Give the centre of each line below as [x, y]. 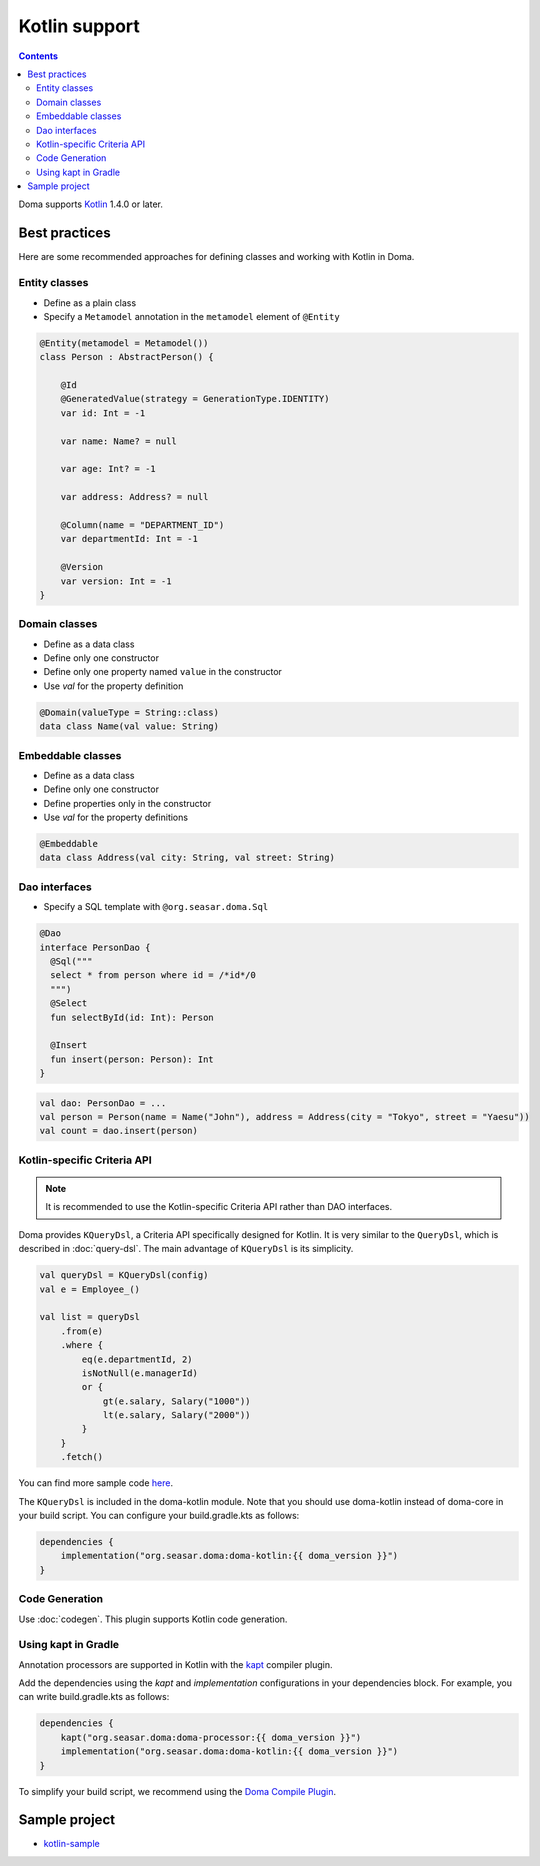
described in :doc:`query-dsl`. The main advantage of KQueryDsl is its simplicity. [186, 1249]
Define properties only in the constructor [127, 803]
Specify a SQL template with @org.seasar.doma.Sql [156, 907]
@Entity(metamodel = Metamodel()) [124, 343]
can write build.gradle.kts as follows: [94, 1697]
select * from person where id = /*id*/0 [153, 975]
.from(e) [82, 1331]
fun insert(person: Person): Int [132, 1059]
